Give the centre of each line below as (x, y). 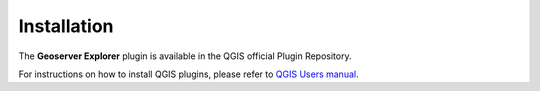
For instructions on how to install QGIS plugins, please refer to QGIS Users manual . (188, 74)
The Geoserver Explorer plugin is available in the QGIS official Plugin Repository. (185, 56)
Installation (66, 26)
